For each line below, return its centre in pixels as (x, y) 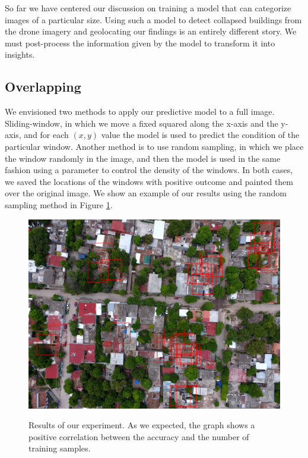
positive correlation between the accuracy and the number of (139, 436)
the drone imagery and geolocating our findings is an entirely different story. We (151, 31)
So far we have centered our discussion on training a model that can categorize (148, 8)
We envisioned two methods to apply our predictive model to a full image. (140, 112)
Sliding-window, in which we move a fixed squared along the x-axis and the (142, 123)
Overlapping (43, 87)
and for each (46, 135)
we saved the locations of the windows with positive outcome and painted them (149, 181)
